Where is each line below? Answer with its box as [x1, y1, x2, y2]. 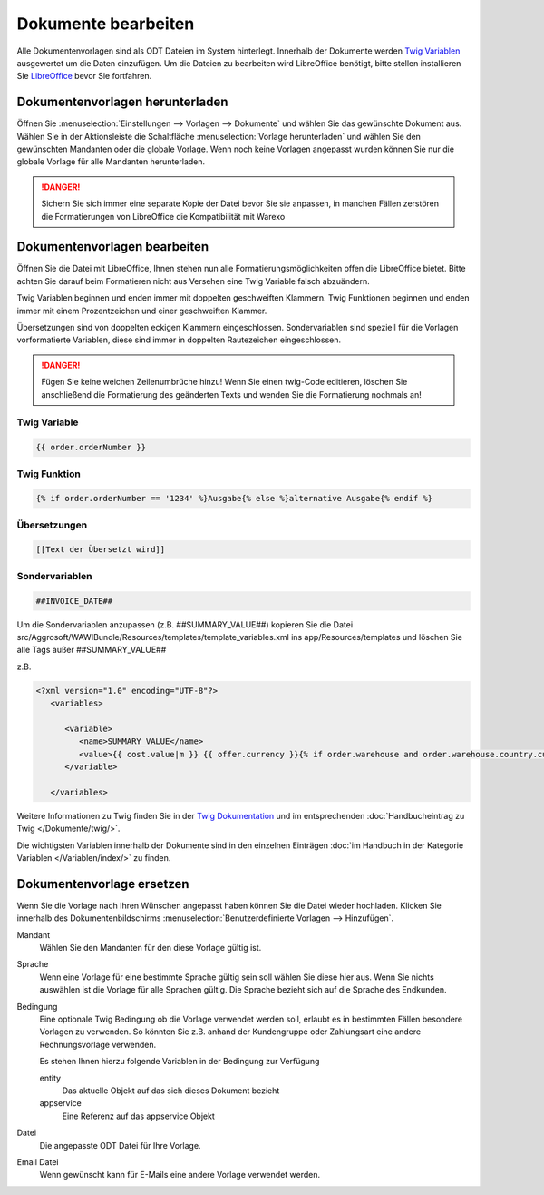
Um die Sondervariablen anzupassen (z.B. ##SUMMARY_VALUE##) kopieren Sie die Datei [16, 618, 354, 630]
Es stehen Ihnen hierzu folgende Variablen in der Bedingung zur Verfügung [39, 1056, 320, 1067]
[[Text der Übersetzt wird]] [35, 545, 166, 555]
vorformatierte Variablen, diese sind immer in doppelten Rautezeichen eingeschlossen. [16, 334, 342, 345]
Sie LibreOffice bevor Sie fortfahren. [16, 71, 152, 82]
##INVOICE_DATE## [35, 596, 113, 606]
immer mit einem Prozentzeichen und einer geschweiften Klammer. [16, 305, 267, 316]
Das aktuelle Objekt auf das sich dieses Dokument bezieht [62, 1085, 280, 1096]
